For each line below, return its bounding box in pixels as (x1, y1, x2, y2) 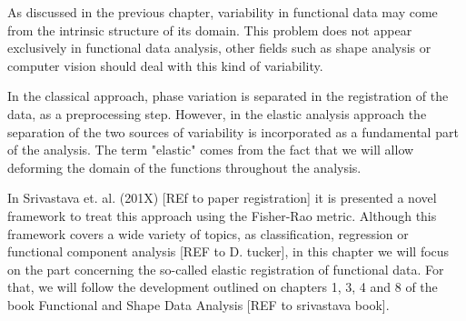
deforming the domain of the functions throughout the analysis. (7, 157, 362, 176)
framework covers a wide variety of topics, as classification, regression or (7, 224, 409, 243)
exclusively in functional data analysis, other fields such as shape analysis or (7, 38, 431, 57)
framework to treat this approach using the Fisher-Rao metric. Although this (7, 206, 437, 225)
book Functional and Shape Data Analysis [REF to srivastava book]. (7, 295, 390, 314)
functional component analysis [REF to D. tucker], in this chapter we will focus (7, 242, 450, 261)
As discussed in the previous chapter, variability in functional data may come (7, 3, 438, 21)
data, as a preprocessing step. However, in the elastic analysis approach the (7, 104, 427, 123)
